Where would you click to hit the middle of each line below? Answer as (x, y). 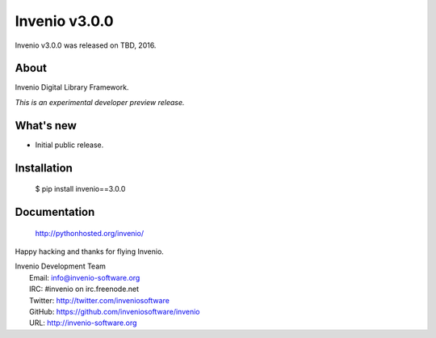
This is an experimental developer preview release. (100, 102)
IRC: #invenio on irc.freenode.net (84, 289)
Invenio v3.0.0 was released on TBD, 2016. (86, 45)
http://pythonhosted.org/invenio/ (90, 233)
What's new (46, 125)
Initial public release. (69, 145)
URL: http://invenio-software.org (83, 323)
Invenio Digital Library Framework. (72, 87)
